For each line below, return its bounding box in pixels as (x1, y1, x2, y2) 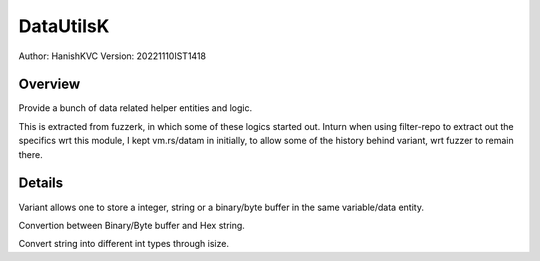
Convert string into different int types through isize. (18, 238, 230, 250)
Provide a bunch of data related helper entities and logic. (18, 102, 253, 114)
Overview (18, 76, 81, 93)
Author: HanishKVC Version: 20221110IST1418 (18, 50, 207, 62)
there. (18, 148, 44, 160)
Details (18, 175, 64, 192)
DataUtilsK (18, 15, 110, 37)
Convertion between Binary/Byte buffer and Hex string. (18, 219, 245, 231)
